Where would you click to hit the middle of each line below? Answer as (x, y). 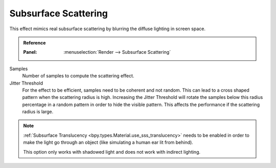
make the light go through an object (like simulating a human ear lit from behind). (108, 142)
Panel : (30, 52)
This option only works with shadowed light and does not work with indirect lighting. (112, 152)
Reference (34, 43)
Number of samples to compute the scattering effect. (78, 76)
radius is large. (38, 112)
